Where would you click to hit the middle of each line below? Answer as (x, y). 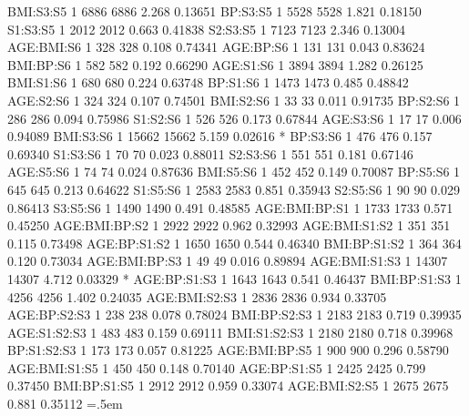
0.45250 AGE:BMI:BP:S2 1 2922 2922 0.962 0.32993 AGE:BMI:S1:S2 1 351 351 (229, 225)
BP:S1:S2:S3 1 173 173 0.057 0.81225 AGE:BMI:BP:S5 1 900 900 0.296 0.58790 (228, 350)
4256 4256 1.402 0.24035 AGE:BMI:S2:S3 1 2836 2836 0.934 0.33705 (197, 296)
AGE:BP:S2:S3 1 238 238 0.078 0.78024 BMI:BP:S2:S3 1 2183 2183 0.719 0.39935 (234, 315)
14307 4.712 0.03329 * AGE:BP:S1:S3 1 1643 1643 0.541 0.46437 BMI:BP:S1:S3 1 (234, 278)
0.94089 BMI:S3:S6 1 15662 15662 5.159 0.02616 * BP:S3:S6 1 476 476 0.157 (220, 136)
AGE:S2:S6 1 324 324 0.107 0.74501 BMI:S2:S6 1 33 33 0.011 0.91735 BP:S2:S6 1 (234, 100)
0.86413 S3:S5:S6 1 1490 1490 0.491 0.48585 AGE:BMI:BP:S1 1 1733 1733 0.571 (230, 207)
